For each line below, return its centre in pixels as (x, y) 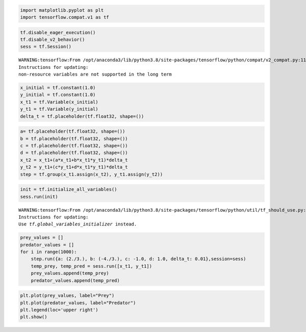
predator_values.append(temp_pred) (75, 280)
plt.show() (34, 317)
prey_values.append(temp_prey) (70, 273)
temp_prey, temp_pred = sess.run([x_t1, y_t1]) (92, 266)
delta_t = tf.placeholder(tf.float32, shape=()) (82, 116)
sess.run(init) (39, 197)
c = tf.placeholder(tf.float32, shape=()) (74, 146)
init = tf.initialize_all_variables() (69, 189)
